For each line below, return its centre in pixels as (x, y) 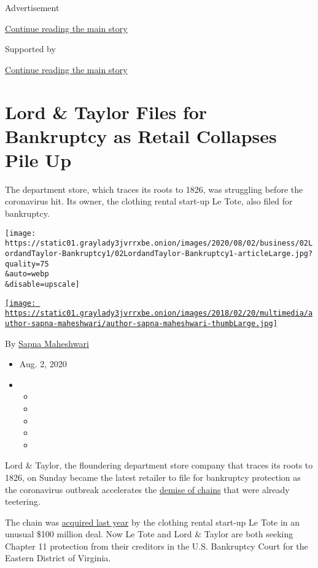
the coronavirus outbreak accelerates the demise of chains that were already (147, 489)
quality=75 (27, 264)
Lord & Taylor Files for (106, 111)
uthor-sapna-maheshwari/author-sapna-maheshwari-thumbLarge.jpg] (141, 323)
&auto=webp (27, 274)
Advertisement (32, 7)
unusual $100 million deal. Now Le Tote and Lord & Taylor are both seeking (149, 534)
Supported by (30, 49)
